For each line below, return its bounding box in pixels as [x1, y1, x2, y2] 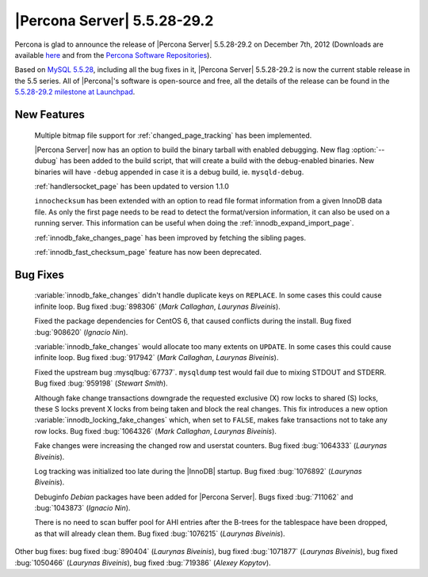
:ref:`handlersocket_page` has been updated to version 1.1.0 [34, 182, 230, 192]
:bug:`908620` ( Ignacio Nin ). [34, 327, 128, 336]
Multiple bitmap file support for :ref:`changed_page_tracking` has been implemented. [34, 131, 312, 140]
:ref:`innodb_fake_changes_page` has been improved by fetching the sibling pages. [34, 233, 307, 242]
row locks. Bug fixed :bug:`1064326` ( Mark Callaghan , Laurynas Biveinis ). [34, 426, 277, 435]
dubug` [34, 156, 59, 165]
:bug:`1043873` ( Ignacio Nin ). [34, 503, 131, 513]
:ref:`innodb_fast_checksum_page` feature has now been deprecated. [34, 248, 262, 257]
